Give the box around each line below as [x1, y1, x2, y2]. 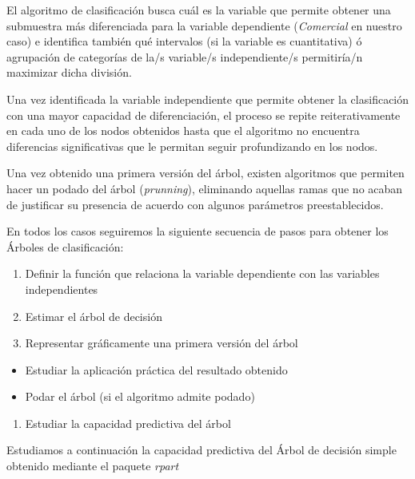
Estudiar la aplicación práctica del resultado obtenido [25, 361, 288, 378]
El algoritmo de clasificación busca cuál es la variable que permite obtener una [6, 2, 391, 18]
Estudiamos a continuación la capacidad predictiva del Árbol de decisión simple [6, 441, 397, 458]
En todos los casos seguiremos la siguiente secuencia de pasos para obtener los [6, 223, 389, 239]
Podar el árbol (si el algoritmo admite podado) [25, 388, 255, 405]
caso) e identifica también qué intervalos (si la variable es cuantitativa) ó [6, 33, 362, 49]
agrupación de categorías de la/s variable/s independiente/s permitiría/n [6, 48, 363, 65]
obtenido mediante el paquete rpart [6, 457, 179, 474]
